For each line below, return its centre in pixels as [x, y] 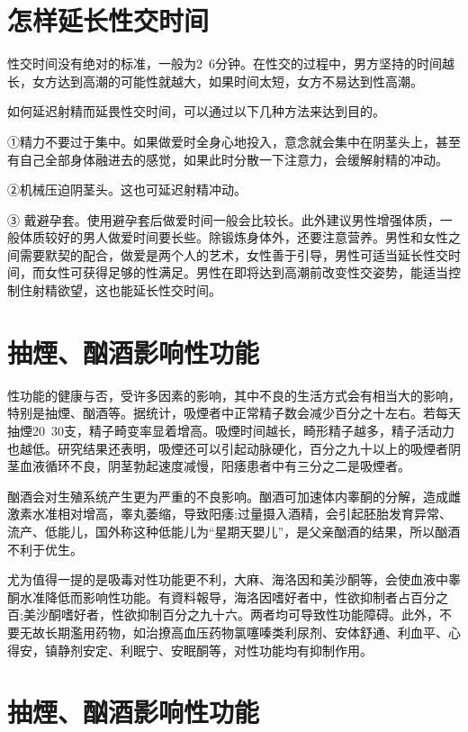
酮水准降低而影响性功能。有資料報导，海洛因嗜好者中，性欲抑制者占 [209, 596]
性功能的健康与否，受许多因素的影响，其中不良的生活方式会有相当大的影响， [234, 395]
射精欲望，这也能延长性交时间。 [126, 290]
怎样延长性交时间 [108, 20]
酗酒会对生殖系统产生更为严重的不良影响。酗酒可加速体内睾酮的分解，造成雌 [234, 496]
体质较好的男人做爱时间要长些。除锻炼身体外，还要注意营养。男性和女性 [234, 237]
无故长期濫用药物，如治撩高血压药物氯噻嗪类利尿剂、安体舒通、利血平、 [234, 632]
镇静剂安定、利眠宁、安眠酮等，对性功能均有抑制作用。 [208, 650]
